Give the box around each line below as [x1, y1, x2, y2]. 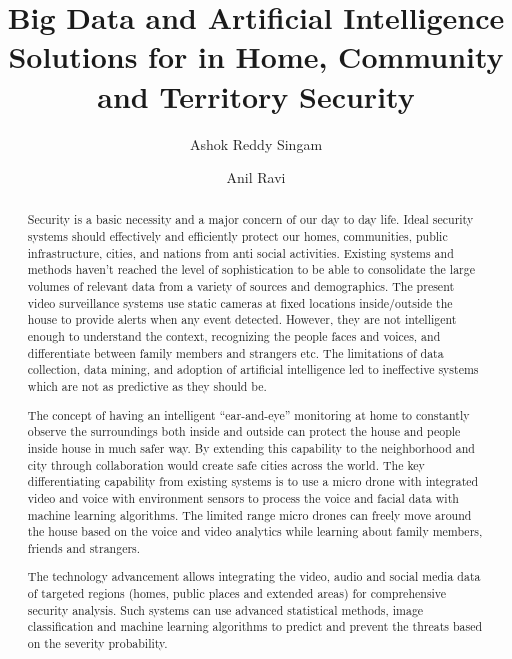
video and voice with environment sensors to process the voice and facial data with [27, 489, 459, 506]
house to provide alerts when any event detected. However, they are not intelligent [27, 311, 457, 328]
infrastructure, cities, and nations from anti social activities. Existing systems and [27, 244, 454, 261]
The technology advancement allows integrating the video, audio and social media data [27, 568, 481, 585]
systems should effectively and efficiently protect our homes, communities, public [27, 228, 448, 245]
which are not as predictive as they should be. [27, 378, 267, 395]
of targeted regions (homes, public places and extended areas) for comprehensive [27, 585, 447, 602]
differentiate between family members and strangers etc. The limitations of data [27, 344, 444, 361]
